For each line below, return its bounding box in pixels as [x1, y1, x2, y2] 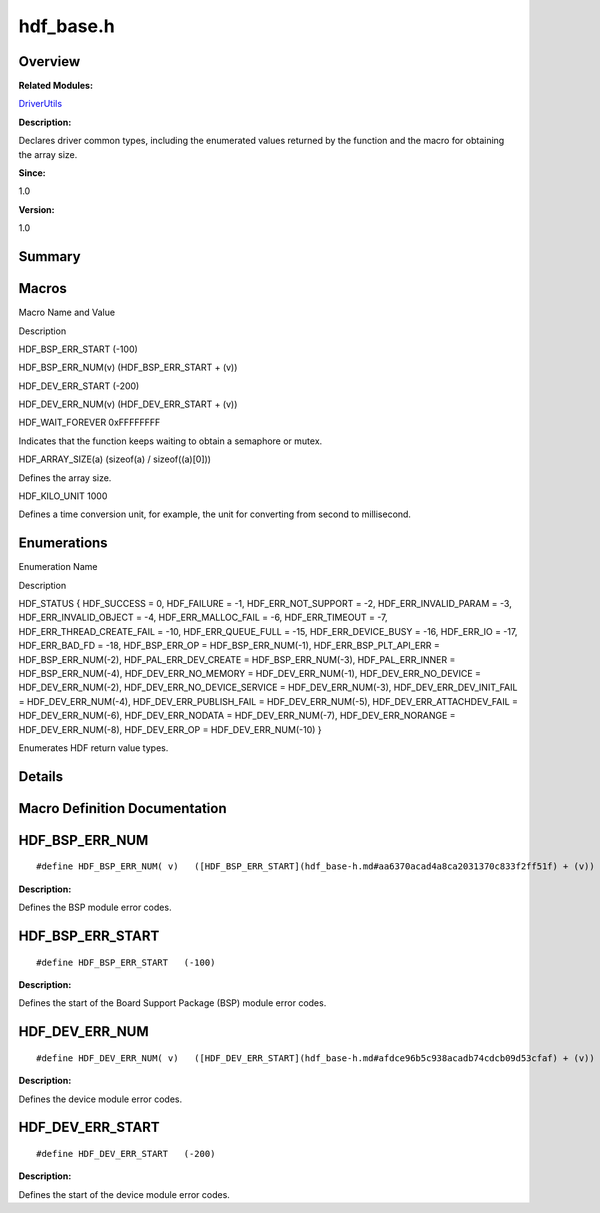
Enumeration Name [18, 561, 98, 573]
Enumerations [18, 535, 109, 552]
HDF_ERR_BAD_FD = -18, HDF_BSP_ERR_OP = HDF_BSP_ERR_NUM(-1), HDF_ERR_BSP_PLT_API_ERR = [18, 640, 440, 652]
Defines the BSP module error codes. [18, 901, 172, 914]
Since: [18, 167, 46, 179]
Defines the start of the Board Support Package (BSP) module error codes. [18, 997, 327, 1009]
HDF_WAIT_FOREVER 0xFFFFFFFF [18, 416, 161, 429]
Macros [18, 280, 67, 297]
